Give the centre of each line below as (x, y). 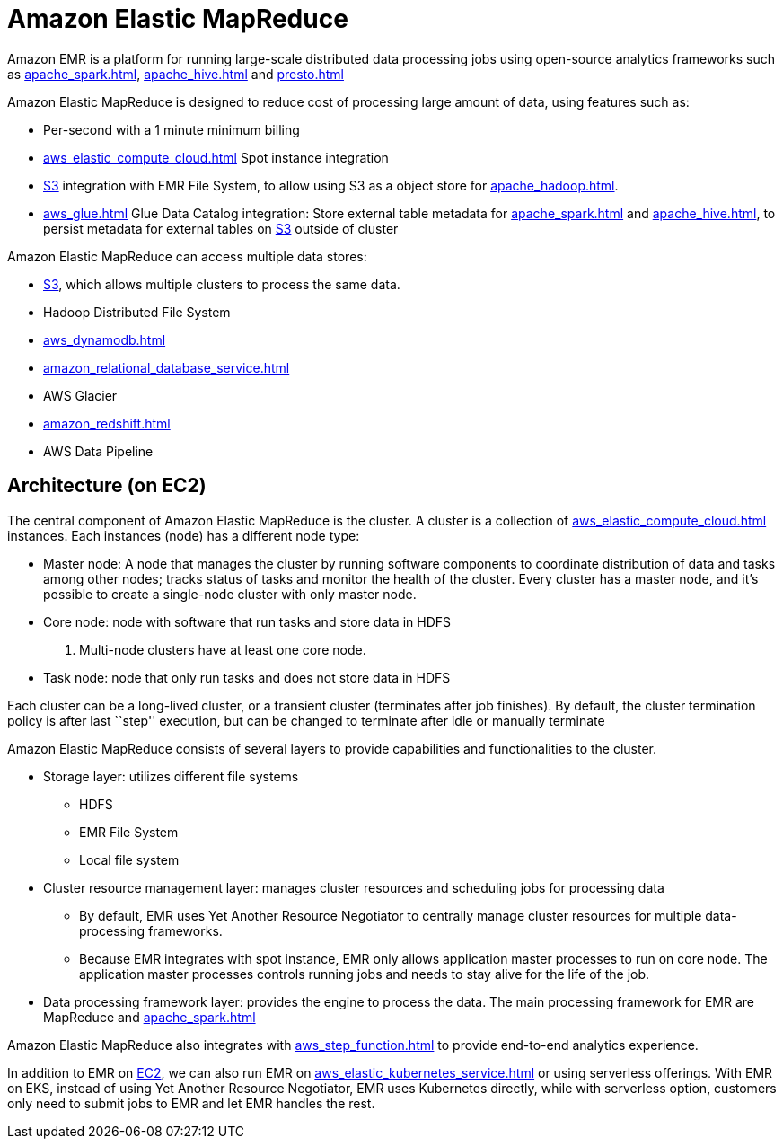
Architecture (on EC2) (107, 486)
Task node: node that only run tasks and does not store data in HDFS (247, 677)
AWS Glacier (80, 395)
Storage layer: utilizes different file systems (171, 776)
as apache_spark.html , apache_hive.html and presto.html (176, 74)
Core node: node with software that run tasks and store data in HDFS (247, 621)
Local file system (129, 859)
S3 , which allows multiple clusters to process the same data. (222, 284)
